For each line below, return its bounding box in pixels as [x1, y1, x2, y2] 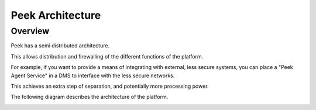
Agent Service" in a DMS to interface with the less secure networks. [11, 72, 175, 79]
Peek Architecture [11, 9, 101, 22]
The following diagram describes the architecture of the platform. [11, 94, 169, 101]
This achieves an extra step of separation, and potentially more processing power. [11, 82, 209, 90]
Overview [11, 26, 50, 36]
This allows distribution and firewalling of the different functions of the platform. [11, 53, 204, 60]
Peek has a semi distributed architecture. [11, 42, 110, 49]
